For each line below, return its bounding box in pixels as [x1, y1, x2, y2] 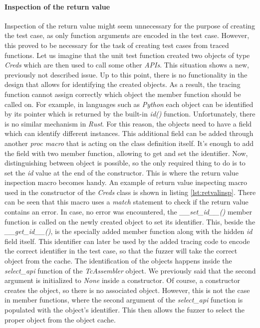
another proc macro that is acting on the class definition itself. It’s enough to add [4, 137, 254, 148]
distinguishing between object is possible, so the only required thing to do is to [4, 157, 246, 168]
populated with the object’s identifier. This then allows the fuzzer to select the [4, 304, 245, 315]
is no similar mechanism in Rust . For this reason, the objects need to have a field [4, 118, 252, 128]
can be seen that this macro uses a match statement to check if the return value [4, 196, 249, 207]
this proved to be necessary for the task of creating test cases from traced [4, 39, 229, 50]
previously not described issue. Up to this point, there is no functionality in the [4, 69, 248, 79]
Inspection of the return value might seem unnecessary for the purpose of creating [4, 20, 255, 30]
